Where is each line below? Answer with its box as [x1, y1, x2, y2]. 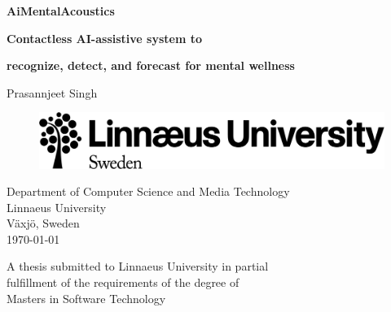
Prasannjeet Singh [7, 84, 98, 101]
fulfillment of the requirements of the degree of [7, 274, 239, 291]
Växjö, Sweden [7, 214, 80, 232]
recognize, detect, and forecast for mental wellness [7, 57, 295, 74]
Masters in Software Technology [7, 289, 166, 306]
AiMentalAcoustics [7, 2, 115, 19]
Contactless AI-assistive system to [7, 29, 203, 46]
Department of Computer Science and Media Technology [7, 183, 290, 200]
